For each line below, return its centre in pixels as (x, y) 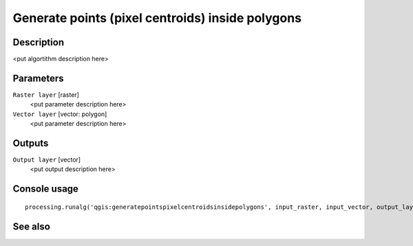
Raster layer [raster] (46, 94)
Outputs (31, 143)
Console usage (46, 189)
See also (32, 226)
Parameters (38, 78)
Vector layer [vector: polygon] (60, 114)
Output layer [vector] (47, 160)
